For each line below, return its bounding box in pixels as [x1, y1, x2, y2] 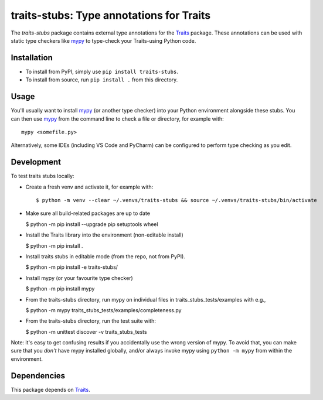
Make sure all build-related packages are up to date [25, 210, 151, 217]
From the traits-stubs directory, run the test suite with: [25, 317, 157, 324]
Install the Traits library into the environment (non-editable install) [25, 231, 184, 238]
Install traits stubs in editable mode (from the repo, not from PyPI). [25, 252, 186, 260]
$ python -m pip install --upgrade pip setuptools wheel [25, 220, 158, 228]
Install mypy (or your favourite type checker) [25, 274, 133, 281]
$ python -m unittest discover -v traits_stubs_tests [25, 328, 147, 335]
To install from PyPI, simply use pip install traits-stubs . [25, 68, 178, 75]
